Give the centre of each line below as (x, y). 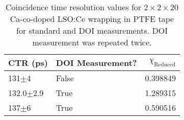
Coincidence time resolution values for (74, 7)
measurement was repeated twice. (92, 42)
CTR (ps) (28, 63)
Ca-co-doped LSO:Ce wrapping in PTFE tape (92, 19)
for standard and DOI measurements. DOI (92, 30)
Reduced (165, 64)
